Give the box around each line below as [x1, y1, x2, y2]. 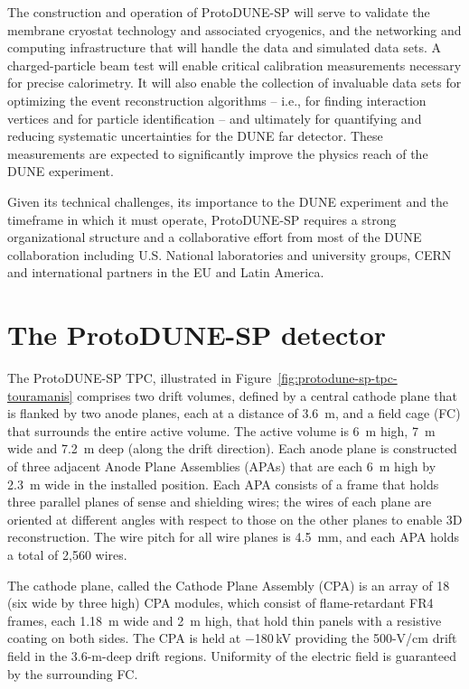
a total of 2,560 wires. [7, 545, 127, 563]
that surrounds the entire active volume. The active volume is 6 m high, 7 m [7, 421, 436, 440]
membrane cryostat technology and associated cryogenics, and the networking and [7, 20, 462, 39]
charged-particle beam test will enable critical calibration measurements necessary [7, 55, 462, 74]
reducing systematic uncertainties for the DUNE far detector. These [7, 126, 383, 145]
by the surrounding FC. [7, 664, 138, 683]
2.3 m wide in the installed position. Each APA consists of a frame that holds [7, 474, 439, 493]
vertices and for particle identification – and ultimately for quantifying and [7, 108, 422, 127]
